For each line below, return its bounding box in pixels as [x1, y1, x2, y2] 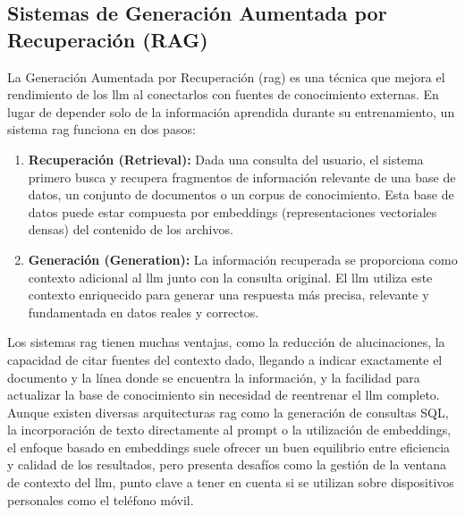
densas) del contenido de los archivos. [28, 220, 233, 239]
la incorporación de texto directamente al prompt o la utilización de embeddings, [7, 420, 452, 439]
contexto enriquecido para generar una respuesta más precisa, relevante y [28, 285, 429, 304]
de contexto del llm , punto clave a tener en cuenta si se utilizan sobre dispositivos [7, 473, 454, 492]
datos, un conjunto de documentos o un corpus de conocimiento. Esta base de [28, 185, 454, 204]
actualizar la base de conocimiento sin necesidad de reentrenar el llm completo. [7, 385, 440, 404]
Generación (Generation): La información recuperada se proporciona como [28, 249, 458, 268]
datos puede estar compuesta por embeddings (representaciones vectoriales [28, 202, 437, 221]
